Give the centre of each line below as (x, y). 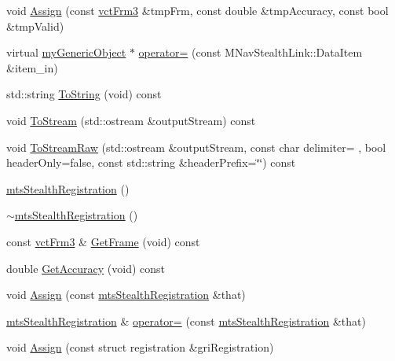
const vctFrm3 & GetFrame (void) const (103, 241)
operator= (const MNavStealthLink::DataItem (251, 52)
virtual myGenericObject (66, 52)
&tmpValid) (35, 26)
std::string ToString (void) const (84, 94)
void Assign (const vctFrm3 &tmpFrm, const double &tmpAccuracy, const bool (197, 10)
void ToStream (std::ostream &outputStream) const (131, 120)
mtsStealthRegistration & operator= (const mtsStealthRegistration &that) (186, 320)
